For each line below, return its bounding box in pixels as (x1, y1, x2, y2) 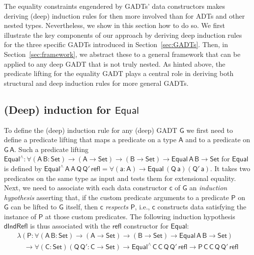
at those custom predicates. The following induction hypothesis (45, 211, 235, 221)
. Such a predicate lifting (14, 144, 88, 154)
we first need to (186, 125, 233, 135)
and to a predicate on (185, 134, 251, 145)
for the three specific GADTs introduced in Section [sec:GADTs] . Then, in (4, 39, 228, 50)
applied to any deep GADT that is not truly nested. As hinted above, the (4, 58, 226, 69)
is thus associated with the (30, 221, 111, 231)
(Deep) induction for (4, 102, 111, 117)
